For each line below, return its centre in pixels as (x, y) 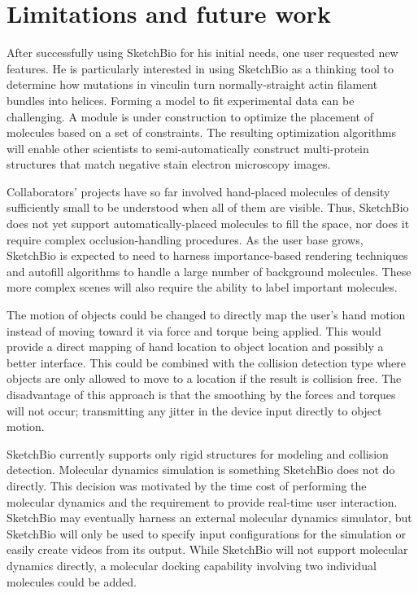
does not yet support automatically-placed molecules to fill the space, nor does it (208, 224)
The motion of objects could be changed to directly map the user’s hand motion (206, 315)
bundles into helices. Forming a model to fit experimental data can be (181, 100)
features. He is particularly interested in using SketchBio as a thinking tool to (200, 68)
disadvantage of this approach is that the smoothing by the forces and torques (201, 394)
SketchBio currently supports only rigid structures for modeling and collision (198, 453)
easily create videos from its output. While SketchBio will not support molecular (207, 549)
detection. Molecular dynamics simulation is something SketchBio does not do (201, 470)
